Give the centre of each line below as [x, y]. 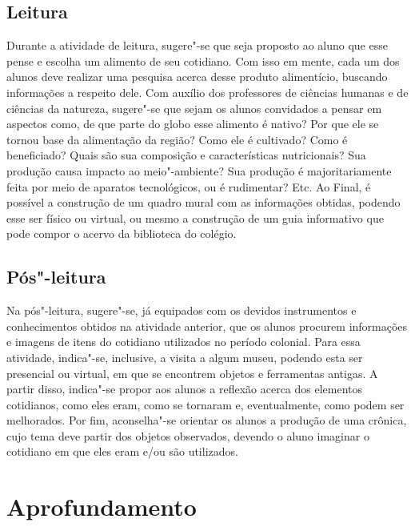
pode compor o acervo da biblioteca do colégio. [122, 233]
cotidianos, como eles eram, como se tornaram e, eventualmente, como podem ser [206, 404]
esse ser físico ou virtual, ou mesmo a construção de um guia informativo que [195, 217]
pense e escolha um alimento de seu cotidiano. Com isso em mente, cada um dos [203, 60]
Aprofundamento [102, 507]
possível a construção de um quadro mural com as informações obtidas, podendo [204, 202]
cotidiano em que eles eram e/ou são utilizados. [122, 451]
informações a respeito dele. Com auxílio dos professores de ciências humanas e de [207, 92]
